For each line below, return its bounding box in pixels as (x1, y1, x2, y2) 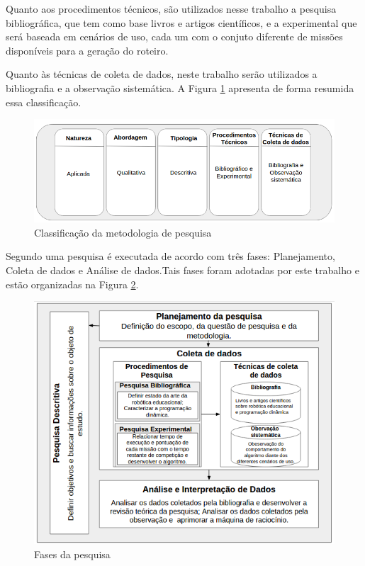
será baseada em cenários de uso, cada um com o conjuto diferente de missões (6, 29, 343, 44)
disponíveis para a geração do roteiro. (6, 43, 169, 57)
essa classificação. (6, 94, 82, 109)
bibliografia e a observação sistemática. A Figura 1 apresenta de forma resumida (6, 80, 354, 95)
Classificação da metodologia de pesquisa (34, 225, 212, 239)
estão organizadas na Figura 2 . (6, 276, 139, 291)
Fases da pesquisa (34, 546, 111, 561)
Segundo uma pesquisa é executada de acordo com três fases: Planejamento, (6, 249, 335, 264)
